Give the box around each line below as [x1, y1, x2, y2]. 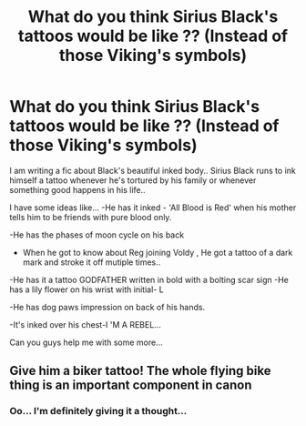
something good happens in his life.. [9, 184, 146, 195]
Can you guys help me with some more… [9, 337, 164, 348]
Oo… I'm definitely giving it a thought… [9, 405, 188, 418]
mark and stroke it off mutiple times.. [22, 257, 161, 268]
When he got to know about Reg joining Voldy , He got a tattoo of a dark [22, 247, 293, 258]
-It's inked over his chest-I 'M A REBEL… [9, 319, 161, 330]
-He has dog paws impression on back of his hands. [9, 301, 206, 312]
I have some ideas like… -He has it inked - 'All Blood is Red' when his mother [9, 202, 297, 213]
